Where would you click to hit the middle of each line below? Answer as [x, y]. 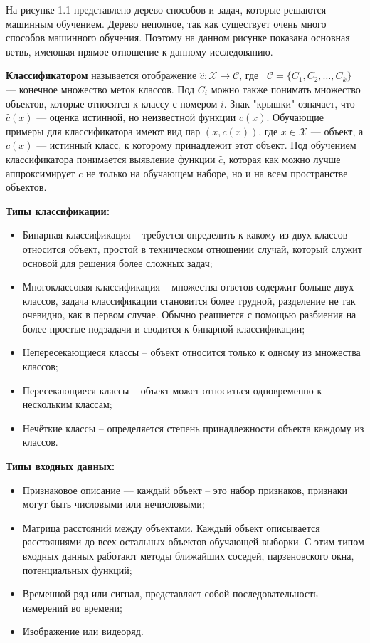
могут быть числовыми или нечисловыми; [113, 504]
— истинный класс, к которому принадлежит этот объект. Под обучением [196, 145]
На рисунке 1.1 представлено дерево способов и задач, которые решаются [166, 9]
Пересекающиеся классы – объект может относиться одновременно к [172, 390]
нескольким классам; [67, 404]
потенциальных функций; [77, 569]
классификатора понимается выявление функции [111, 158]
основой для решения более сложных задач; [117, 262]
